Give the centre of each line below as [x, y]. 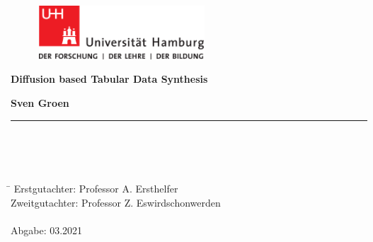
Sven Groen [40, 102]
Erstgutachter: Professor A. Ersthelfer [96, 189]
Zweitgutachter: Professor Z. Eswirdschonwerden [116, 202]
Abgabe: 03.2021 [47, 230]
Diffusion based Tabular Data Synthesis [109, 79]
